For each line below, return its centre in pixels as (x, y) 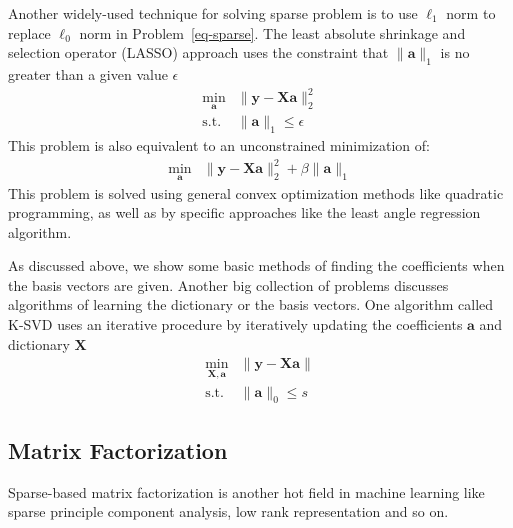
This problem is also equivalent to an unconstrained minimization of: (219, 145)
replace (29, 32)
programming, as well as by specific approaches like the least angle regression (244, 212)
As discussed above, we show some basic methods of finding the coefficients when (256, 265)
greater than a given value (88, 73)
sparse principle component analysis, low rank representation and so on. (228, 511)
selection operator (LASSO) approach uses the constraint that (198, 52)
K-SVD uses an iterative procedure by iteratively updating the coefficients (235, 324)
